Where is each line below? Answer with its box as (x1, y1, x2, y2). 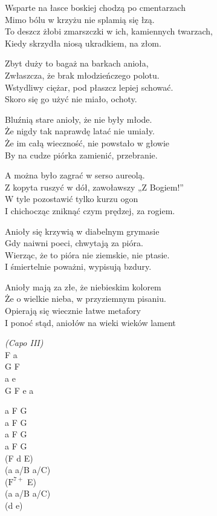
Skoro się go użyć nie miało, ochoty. (5, 93, 137, 105)
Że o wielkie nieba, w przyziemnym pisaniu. (5, 292, 166, 305)
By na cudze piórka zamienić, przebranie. (5, 148, 158, 161)
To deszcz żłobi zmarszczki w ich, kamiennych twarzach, (5, 25, 213, 38)
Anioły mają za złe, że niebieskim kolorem (5, 280, 161, 293)
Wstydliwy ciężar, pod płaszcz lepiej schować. (5, 80, 173, 93)
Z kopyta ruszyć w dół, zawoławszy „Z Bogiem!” (5, 180, 184, 193)
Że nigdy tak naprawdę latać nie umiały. (5, 125, 155, 137)
